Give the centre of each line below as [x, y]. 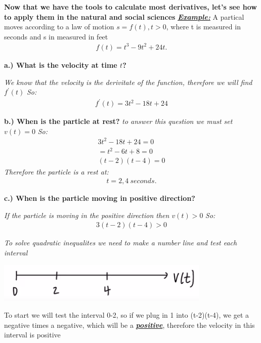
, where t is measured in [203, 27]
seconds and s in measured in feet [56, 36]
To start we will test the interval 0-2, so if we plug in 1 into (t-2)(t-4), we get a [127, 315]
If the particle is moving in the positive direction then [87, 215]
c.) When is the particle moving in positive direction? [100, 198]
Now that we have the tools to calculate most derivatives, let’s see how [130, 7]
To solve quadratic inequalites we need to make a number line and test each [121, 243]
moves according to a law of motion [59, 27]
